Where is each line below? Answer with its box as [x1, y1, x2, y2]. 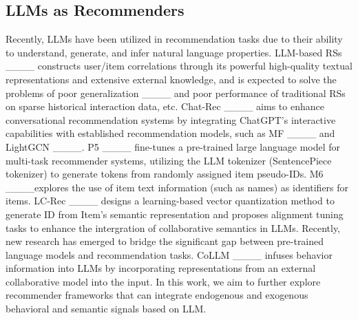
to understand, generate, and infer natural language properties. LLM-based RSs [6, 45, 342, 59]
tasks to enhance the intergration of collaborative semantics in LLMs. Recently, [6, 220, 341, 235]
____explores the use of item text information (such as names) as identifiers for [6, 180, 349, 194]
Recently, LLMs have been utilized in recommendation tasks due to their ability [6, 32, 343, 46]
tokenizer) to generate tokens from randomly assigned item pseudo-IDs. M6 [6, 167, 324, 181]
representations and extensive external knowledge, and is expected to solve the [6, 72, 337, 86]
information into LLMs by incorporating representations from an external [6, 261, 316, 275]
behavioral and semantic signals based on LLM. [6, 301, 207, 316]
